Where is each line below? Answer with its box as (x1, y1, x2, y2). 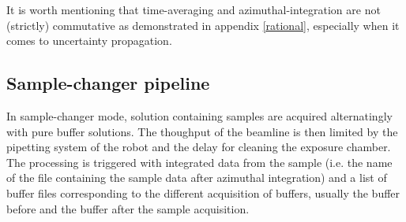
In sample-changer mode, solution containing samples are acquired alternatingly (6, 107, 393, 124)
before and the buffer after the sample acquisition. (6, 200, 250, 216)
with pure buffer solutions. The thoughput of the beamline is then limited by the (6, 123, 398, 139)
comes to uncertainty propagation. (6, 32, 172, 49)
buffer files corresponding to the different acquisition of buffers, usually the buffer (6, 184, 400, 201)
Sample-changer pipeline (6, 71, 210, 95)
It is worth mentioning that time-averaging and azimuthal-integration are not (6, 2, 381, 17)
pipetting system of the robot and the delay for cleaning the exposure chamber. (6, 139, 391, 155)
